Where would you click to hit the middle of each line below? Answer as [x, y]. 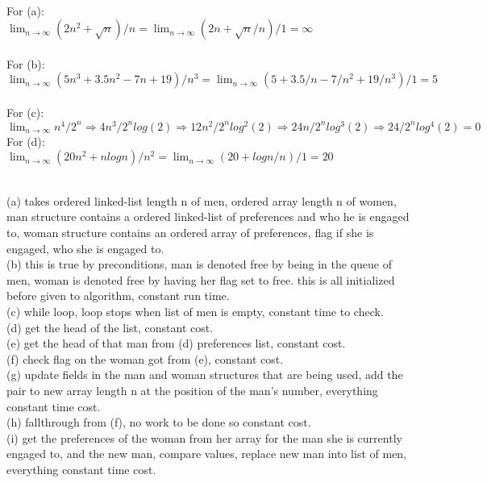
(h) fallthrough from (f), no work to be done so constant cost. [159, 422]
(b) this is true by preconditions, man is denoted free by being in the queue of [200, 264]
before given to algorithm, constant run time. [118, 296]
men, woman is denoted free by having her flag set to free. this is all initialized [201, 279]
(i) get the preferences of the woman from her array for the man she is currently [204, 437]
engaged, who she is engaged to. [85, 248]
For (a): [25, 10]
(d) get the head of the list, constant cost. [110, 327]
